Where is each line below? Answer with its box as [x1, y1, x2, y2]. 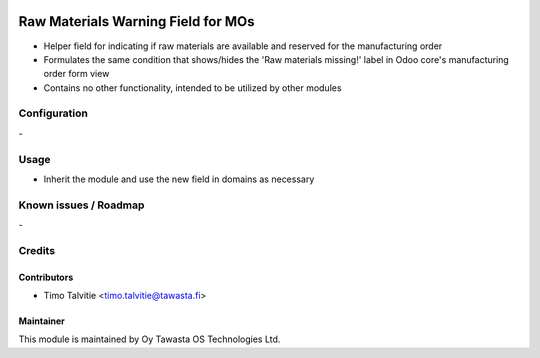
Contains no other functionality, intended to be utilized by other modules [43, 81, 342, 94]
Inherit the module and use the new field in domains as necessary [43, 173, 315, 185]
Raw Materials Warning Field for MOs [18, 13, 255, 30]
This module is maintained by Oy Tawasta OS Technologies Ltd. [18, 333, 281, 345]
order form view [43, 68, 110, 80]
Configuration [18, 106, 89, 120]
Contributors [18, 271, 74, 283]
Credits [18, 243, 55, 257]
